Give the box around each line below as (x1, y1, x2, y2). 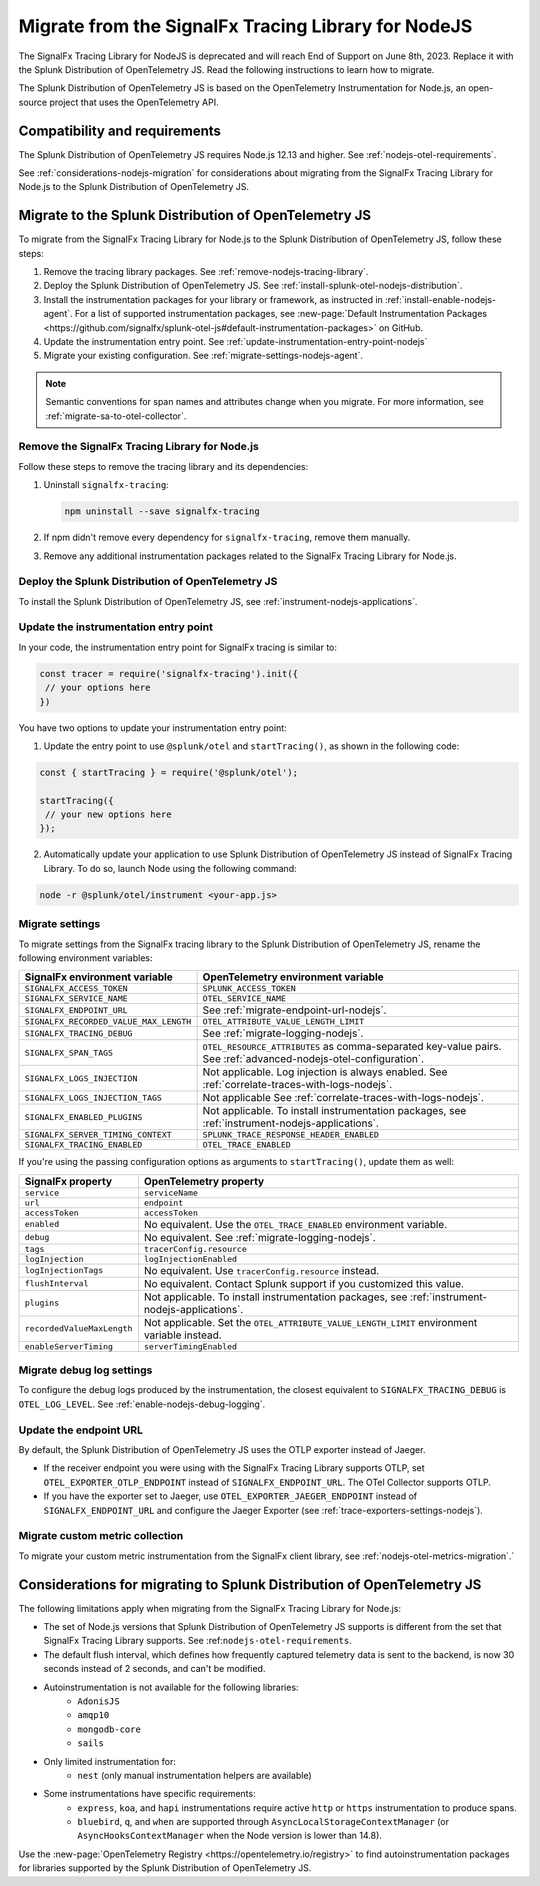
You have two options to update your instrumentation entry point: (18, 721, 287, 734)
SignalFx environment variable (24, 970, 174, 984)
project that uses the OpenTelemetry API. (49, 96, 219, 108)
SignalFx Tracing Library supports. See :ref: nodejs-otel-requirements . (43, 1635, 352, 1647)
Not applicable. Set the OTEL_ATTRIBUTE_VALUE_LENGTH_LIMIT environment (143, 1315, 478, 1329)
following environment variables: (18, 951, 154, 964)
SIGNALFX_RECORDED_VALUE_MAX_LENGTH (24, 1016, 192, 1027)
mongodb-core (77, 1723, 142, 1735)
